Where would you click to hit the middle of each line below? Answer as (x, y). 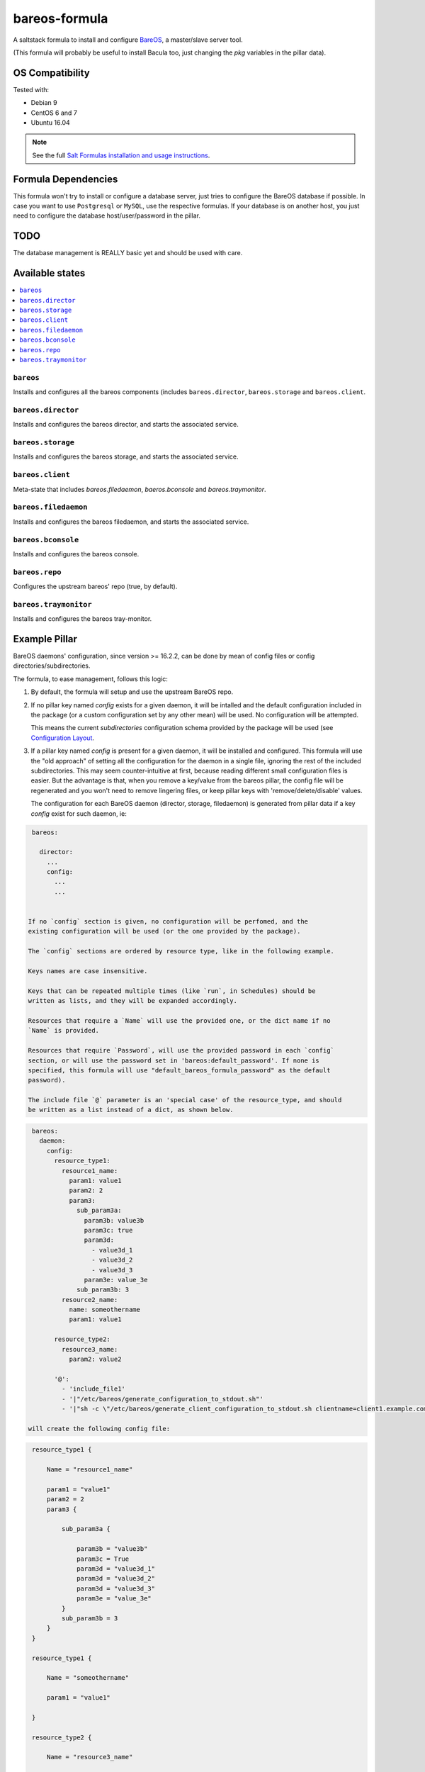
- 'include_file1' (93, 1389)
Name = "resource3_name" (90, 1757)
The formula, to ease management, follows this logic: (90, 679)
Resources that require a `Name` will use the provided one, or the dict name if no (179, 1020)
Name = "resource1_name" (90, 1470)
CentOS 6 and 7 (54, 113)
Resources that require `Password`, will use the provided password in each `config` (181, 1050)
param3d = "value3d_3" (116, 1588)
